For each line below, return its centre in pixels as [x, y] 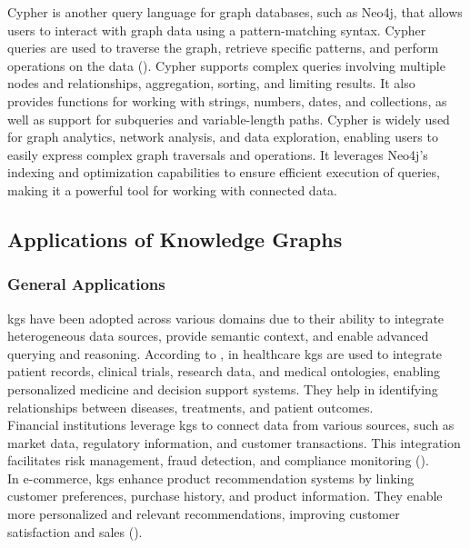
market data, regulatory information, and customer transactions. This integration [234, 442]
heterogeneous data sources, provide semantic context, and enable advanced [218, 336]
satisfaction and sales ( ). [75, 531]
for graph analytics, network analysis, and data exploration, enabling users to [223, 137]
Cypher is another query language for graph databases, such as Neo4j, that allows [235, 12]
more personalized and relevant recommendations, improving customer [204, 514]
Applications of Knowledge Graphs [175, 239]
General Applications [86, 284]
